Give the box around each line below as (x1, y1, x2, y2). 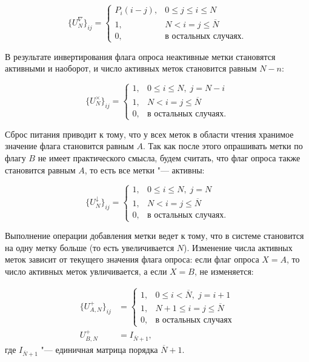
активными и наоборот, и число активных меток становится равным (5, 62, 257, 75)
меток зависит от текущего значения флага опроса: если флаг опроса (5, 253, 259, 266)
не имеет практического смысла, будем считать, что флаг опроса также (38, 152, 301, 164)
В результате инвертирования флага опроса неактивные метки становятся (5, 50, 276, 62)
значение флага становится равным (5, 139, 134, 152)
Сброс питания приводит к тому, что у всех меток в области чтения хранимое (5, 127, 294, 140)
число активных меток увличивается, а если (5, 264, 167, 277)
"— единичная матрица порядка (41, 343, 158, 356)
